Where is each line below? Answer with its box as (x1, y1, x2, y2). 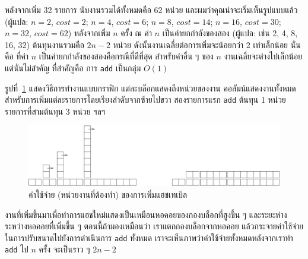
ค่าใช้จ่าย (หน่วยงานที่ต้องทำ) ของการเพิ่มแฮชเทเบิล (28, 188, 188, 200)
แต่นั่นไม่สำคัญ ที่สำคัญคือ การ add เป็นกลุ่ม (5, 61, 141, 74)
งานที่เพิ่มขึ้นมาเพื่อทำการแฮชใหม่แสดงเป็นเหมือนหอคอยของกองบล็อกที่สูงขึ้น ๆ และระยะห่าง (5, 208, 287, 220)
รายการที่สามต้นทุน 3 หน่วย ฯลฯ (5, 105, 106, 117)
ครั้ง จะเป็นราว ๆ (39, 243, 90, 255)
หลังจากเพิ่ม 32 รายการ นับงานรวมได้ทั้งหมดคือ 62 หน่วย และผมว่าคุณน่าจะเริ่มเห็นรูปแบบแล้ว (5, 4, 298, 15)
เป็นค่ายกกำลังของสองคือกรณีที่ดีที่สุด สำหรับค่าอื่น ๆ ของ (39, 50, 214, 62)
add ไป (5, 243, 28, 255)
